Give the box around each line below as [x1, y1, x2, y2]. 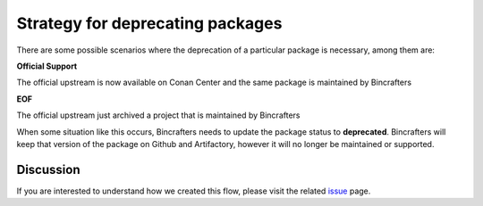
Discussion [16, 161, 80, 177]
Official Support [16, 61, 78, 71]
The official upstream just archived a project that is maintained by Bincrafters [16, 110, 301, 120]
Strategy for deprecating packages [16, 13, 283, 33]
